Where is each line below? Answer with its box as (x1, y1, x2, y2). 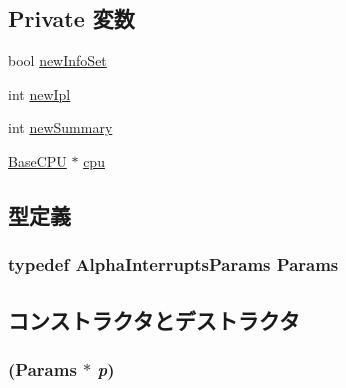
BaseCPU (8, 150, 67, 171)
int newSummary (8, 117, 113, 138)
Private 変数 (8, 3, 135, 34)
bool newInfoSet (8, 50, 107, 71)
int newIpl (8, 83, 71, 104)
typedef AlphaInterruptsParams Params (8, 252, 339, 277)
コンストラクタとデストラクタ (8, 304, 300, 335)
